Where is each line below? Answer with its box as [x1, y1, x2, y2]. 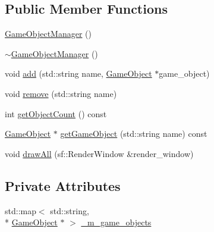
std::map [5, 204, 36, 217]
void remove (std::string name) [5, 87, 117, 99]
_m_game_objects [81, 216, 152, 228]
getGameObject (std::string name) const [60, 127, 207, 140]
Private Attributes [5, 176, 121, 195]
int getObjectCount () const [5, 107, 107, 120]
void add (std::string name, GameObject [5, 67, 152, 80]
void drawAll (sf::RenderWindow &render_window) [5, 147, 194, 159]
